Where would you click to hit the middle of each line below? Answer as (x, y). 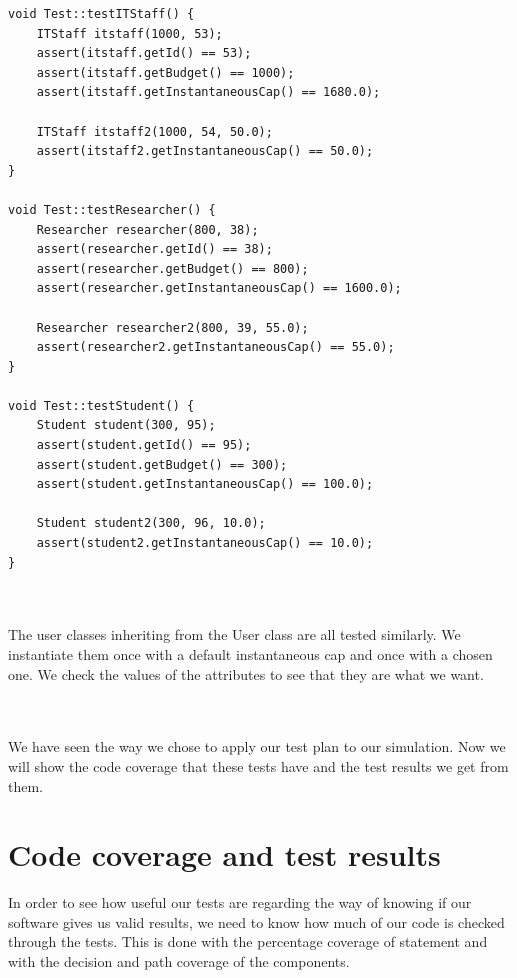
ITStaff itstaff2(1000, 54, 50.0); (154, 131)
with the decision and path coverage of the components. (179, 961)
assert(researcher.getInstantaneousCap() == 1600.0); (219, 288)
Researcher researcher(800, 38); (147, 229)
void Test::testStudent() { (101, 405)
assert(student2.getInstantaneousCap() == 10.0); (205, 543)
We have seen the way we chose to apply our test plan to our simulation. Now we (257, 746)
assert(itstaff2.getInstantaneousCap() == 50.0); (205, 151)
